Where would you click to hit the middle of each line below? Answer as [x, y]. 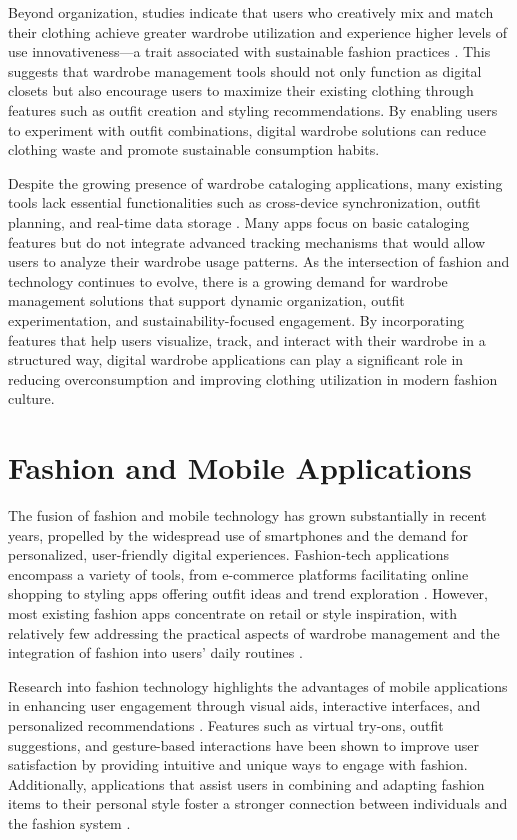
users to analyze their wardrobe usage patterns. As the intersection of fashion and [259, 261]
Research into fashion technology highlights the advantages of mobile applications [258, 685]
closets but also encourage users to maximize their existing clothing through [241, 90]
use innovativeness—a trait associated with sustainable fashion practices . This [249, 51]
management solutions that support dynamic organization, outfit [206, 300]
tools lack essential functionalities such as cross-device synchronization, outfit [244, 202]
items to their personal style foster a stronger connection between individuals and [258, 803]
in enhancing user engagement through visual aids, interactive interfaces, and [244, 705]
